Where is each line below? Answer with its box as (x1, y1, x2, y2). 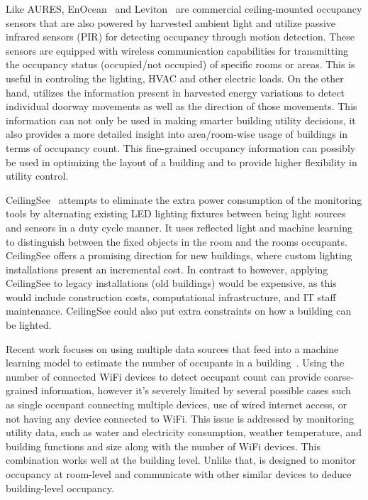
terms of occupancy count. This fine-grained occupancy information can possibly (6, 140, 356, 155)
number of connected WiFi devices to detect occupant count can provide (6, 369, 321, 384)
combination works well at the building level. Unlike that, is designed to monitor (6, 452, 356, 467)
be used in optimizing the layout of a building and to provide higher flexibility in (6, 154, 357, 169)
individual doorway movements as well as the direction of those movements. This (6, 99, 357, 114)
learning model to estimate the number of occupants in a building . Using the (6, 355, 345, 370)
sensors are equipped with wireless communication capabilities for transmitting (6, 43, 348, 58)
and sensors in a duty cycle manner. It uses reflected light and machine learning (6, 219, 352, 234)
